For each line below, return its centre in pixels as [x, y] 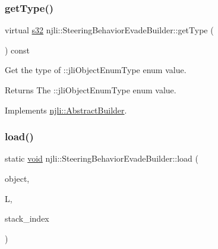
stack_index [27, 218]
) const [18, 50]
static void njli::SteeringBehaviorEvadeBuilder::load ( [102, 158]
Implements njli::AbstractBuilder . [66, 110]
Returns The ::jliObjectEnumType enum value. [91, 90]
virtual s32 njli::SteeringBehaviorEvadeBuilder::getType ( [109, 30]
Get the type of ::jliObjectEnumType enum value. [96, 70]
